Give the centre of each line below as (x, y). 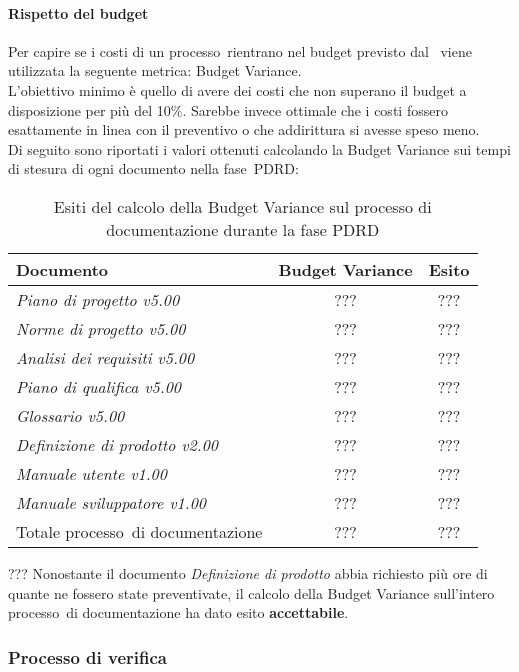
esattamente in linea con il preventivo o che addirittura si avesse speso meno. (244, 129)
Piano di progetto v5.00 (98, 299)
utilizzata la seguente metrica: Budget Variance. (155, 70)
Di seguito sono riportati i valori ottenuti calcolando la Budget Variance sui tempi (259, 148)
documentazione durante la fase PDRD (243, 229)
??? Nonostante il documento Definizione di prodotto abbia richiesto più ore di (248, 572)
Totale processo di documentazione (139, 531)
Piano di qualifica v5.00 (99, 386)
